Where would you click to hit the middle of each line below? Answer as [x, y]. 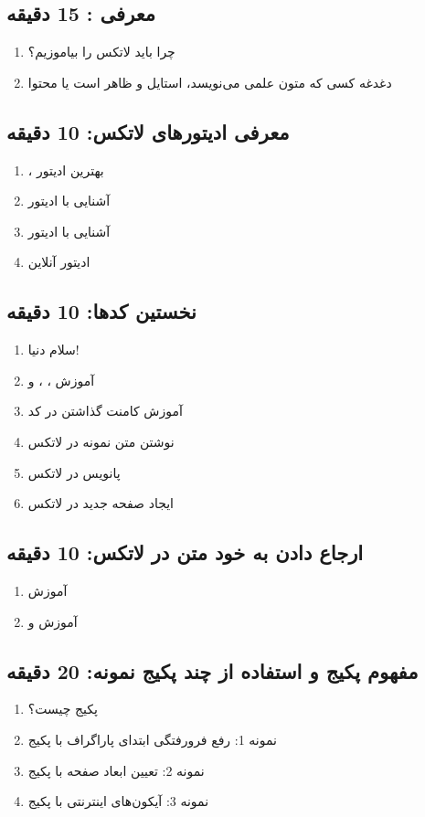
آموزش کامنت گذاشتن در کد [105, 411]
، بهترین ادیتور [66, 170]
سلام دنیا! [53, 350]
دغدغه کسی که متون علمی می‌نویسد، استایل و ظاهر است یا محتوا [210, 82]
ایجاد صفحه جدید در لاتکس [101, 503]
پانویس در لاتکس [74, 472]
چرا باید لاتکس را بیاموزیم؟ [101, 52]
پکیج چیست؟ [63, 709]
